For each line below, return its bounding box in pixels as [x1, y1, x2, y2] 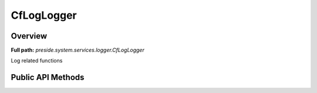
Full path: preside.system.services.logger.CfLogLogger [11, 47, 145, 54]
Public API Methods [11, 73, 85, 82]
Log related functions [11, 57, 63, 64]
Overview [11, 31, 48, 41]
